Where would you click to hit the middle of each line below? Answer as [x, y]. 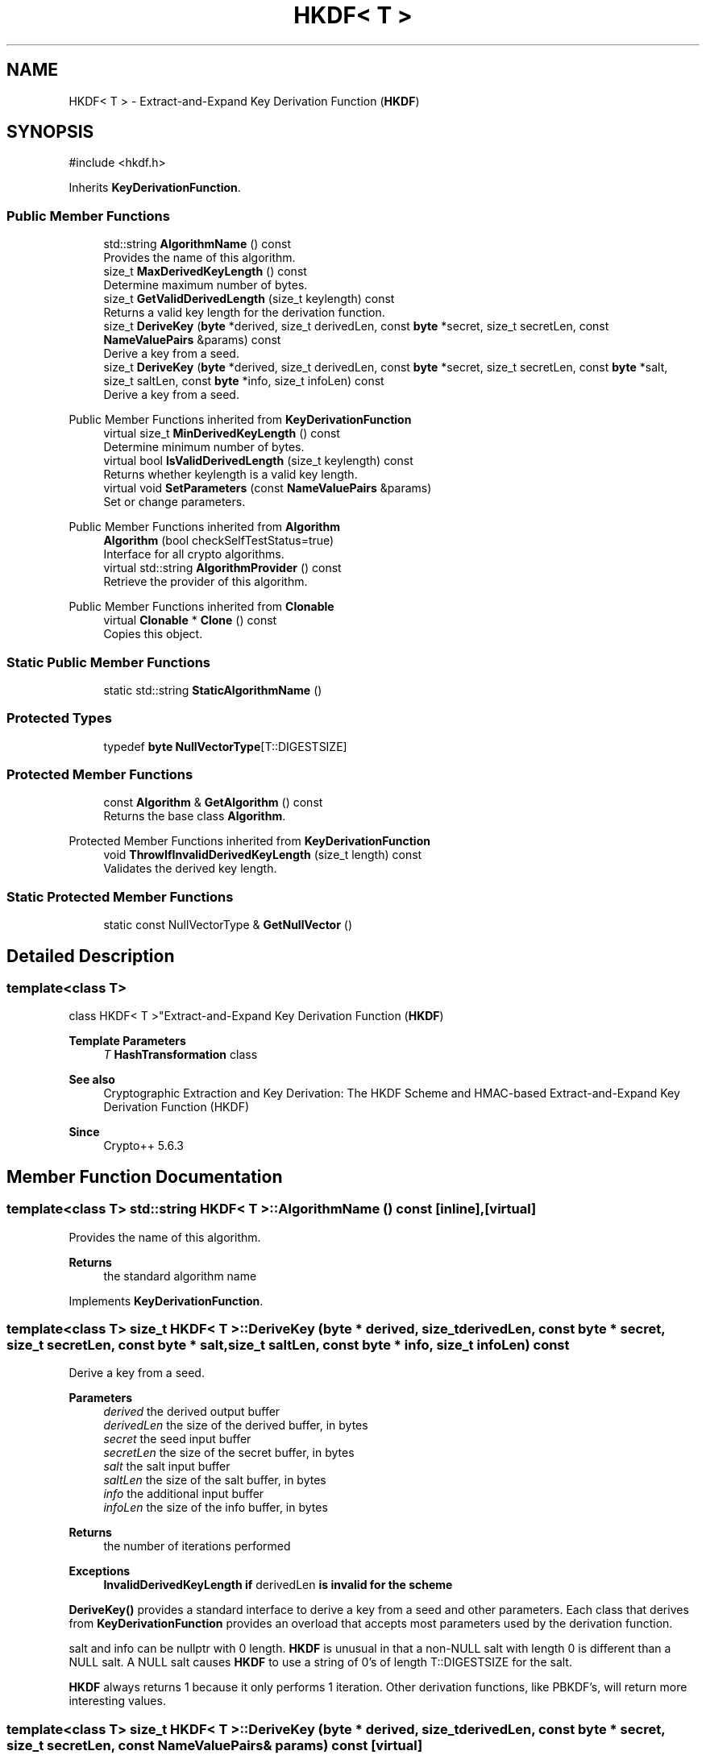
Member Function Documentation [145, 1176]
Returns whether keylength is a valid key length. [230, 475]
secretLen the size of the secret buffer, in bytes [229, 1453]
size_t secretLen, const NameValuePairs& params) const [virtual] [215, 1745]
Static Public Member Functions [109, 662]
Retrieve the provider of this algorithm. [206, 582]
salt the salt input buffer [167, 1467]
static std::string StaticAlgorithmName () [213, 690]
